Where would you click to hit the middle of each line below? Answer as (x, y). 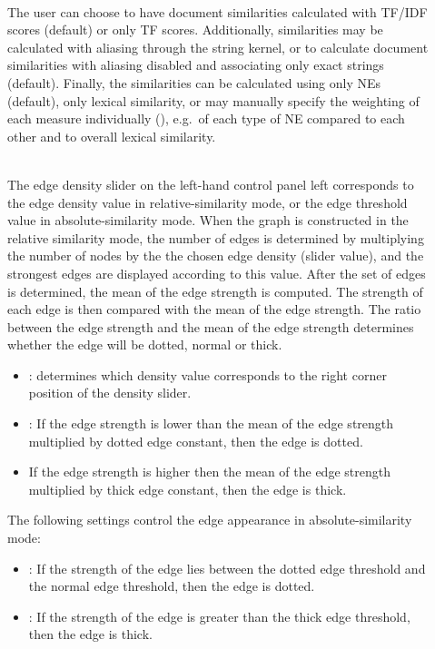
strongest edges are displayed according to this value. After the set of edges (217, 273)
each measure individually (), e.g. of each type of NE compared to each (206, 118)
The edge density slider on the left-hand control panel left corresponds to (211, 184)
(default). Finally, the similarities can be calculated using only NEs (194, 82)
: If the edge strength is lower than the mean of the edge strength (211, 423)
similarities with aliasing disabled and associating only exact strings (196, 65)
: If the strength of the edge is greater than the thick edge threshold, (219, 616)
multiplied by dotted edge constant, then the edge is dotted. (196, 441)
